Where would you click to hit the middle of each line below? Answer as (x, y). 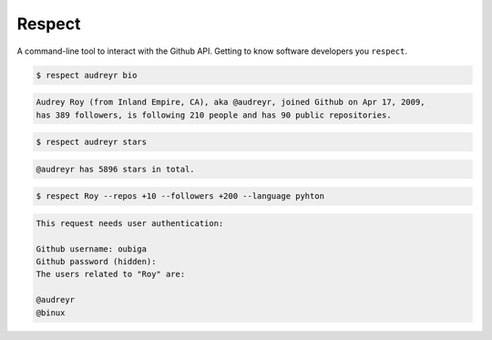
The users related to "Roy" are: (111, 274)
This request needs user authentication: (130, 223)
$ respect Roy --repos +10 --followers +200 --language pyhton (180, 196)
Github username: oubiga (92, 249)
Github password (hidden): (96, 261)
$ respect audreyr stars (92, 142)
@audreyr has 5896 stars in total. (115, 169)
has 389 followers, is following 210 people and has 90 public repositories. (214, 115)
